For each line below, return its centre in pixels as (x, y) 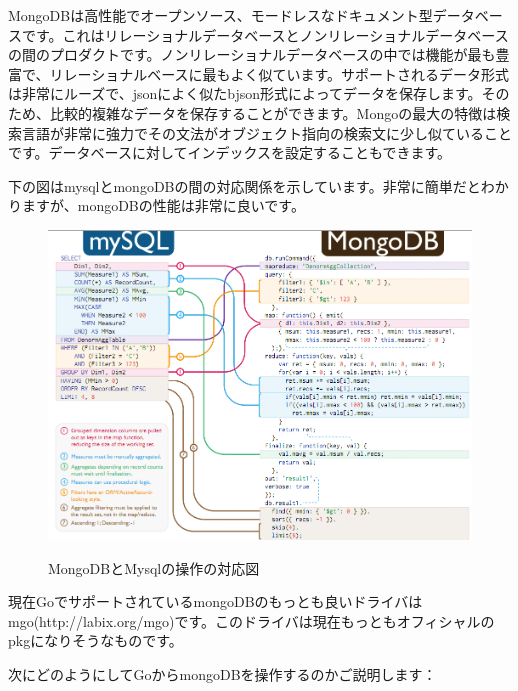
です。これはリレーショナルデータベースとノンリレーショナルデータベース (265, 34)
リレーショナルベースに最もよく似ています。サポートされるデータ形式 (279, 73)
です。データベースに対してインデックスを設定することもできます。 (230, 152)
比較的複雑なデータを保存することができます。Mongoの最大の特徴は (273, 112)
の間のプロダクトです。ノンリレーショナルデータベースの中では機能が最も (252, 54)
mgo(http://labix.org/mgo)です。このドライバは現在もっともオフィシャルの (251, 620)
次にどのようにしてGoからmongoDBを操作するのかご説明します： (222, 673)
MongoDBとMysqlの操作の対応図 (154, 567)
